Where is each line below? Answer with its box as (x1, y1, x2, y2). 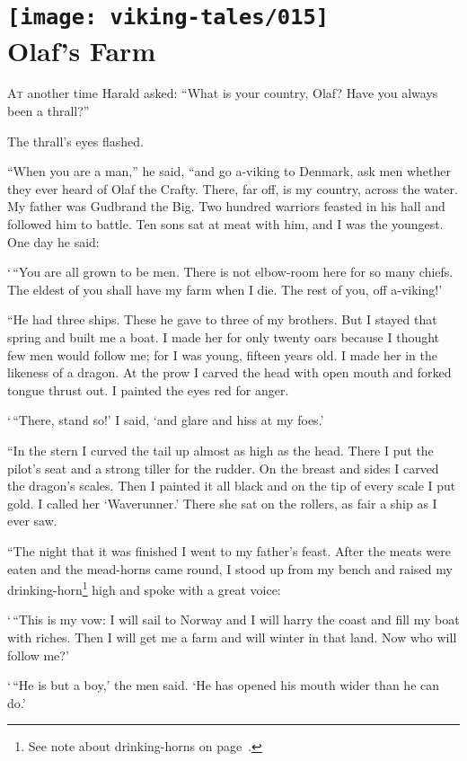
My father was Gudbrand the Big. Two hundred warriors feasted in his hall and (7, 197, 445, 216)
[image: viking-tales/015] (7, 4, 330, 31)
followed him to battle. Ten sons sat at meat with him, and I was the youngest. (7, 215, 444, 233)
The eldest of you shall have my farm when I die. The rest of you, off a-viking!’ (7, 279, 443, 298)
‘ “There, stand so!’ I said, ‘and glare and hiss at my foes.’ (7, 411, 324, 429)
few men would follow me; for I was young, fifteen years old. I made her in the (7, 345, 437, 364)
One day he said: (7, 232, 100, 251)
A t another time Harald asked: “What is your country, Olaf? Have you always (7, 84, 438, 102)
